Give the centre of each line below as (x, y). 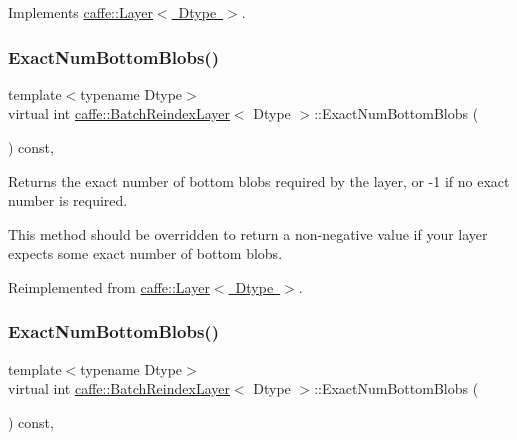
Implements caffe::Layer (80, 12)
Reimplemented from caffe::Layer (109, 286)
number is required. (68, 200)
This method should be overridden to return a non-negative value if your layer (248, 233)
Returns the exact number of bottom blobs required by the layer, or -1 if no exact (259, 180)
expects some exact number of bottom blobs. (145, 253)
